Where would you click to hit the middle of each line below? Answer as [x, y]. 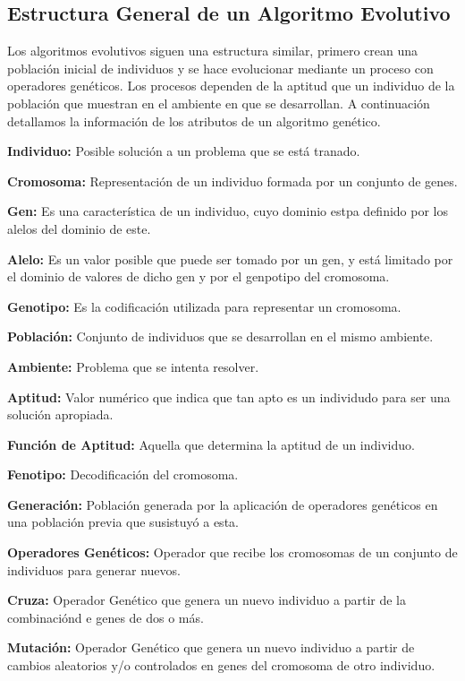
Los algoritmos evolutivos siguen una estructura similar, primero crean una [213, 51]
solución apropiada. [60, 414]
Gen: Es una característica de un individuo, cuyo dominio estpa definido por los [228, 211]
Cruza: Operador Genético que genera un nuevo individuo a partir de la [207, 600]
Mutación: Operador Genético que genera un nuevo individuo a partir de [211, 647]
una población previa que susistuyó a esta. [123, 522]
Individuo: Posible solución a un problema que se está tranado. [184, 151]
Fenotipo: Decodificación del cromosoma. [123, 474]
